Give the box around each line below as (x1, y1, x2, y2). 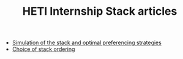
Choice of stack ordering (12, 45, 75, 53)
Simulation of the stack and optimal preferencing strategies (12, 39, 162, 47)
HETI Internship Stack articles (22, 4, 177, 18)
